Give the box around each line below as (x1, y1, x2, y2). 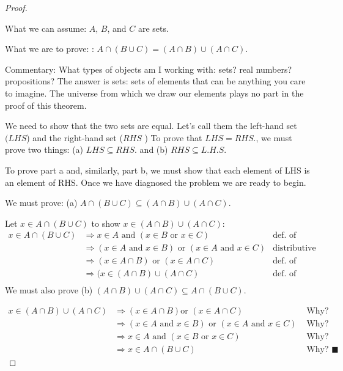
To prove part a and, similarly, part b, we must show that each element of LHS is (5, 163, 310, 176)
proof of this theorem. (5, 98, 87, 111)
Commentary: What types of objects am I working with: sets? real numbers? (5, 62, 292, 75)
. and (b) (135, 143, 168, 156)
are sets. (138, 21, 169, 34)
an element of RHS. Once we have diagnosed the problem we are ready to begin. (5, 175, 306, 188)
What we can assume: (5, 21, 87, 34)
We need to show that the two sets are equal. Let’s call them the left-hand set (5, 119, 297, 132)
